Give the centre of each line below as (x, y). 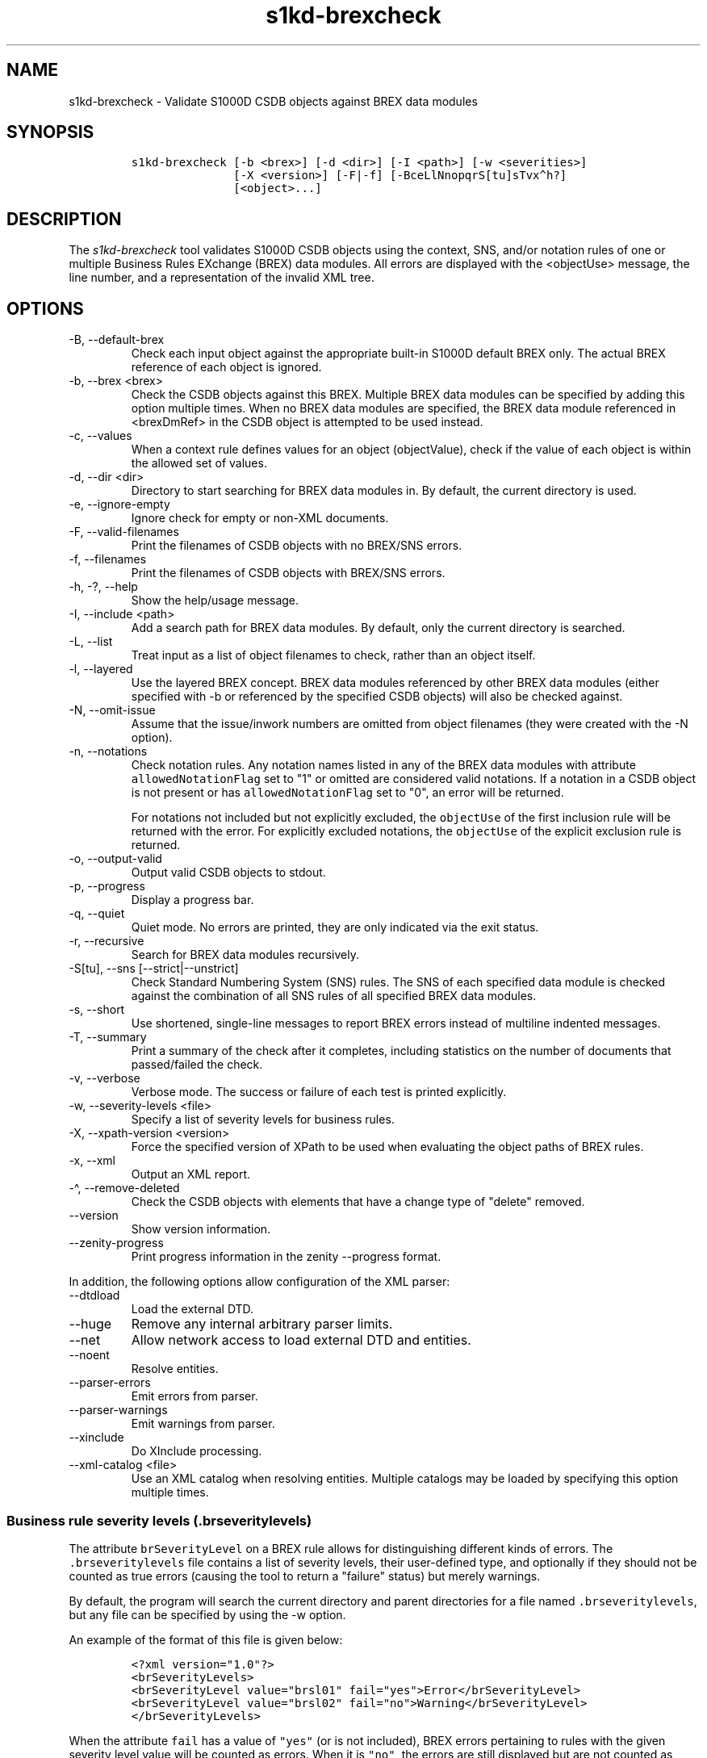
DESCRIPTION (64, 219)
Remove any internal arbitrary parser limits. (262, 1324)
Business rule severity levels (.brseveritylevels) (159, 1520)
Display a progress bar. (192, 900)
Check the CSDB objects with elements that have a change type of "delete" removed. (358, 1202)
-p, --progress (107, 886)
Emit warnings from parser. (203, 1424)
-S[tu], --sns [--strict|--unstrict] (154, 969)
